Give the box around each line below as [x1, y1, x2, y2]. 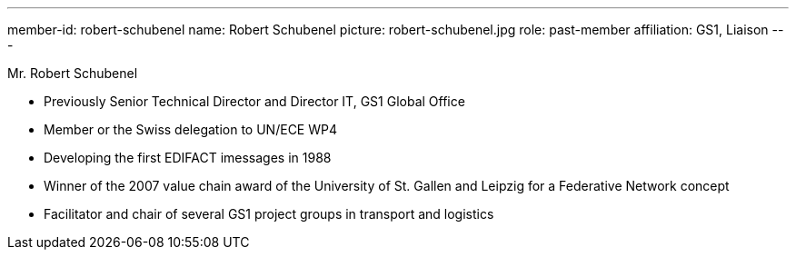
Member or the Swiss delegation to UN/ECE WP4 [44, 122, 337, 137]
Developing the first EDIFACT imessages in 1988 [44, 150, 332, 165]
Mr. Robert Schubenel [7, 65, 138, 81]
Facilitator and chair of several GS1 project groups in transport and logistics [44, 206, 494, 222]
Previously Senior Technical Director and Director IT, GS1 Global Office [44, 94, 465, 109]
